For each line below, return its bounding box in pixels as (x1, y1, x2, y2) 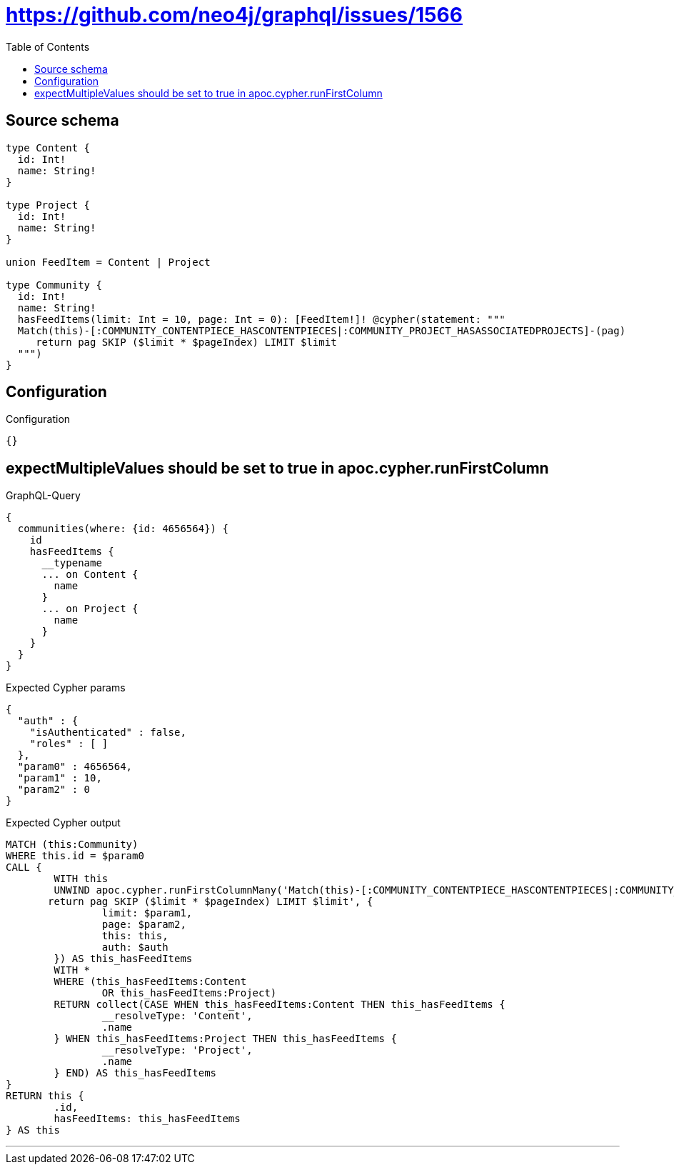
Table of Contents (6, 40, 90, 53)
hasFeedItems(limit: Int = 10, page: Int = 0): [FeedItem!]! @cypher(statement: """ (17, 313, 505, 325)
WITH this (54, 873, 109, 885)
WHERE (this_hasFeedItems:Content (54, 976, 247, 988)
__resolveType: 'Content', (101, 1010, 253, 1022)
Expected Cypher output (6, 816, 121, 829)
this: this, (101, 930, 168, 942)
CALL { (6, 861, 42, 874)
